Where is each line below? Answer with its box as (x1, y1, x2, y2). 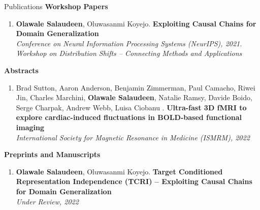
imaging (16, 122, 45, 132)
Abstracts (4, 65, 39, 75)
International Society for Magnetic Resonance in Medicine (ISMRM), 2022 (16, 132, 250, 142)
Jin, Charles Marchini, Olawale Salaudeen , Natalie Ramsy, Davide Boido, (16, 92, 252, 103)
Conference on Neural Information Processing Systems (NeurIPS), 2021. (16, 38, 242, 48)
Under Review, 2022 (16, 196, 79, 206)
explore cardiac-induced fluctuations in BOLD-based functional (16, 112, 242, 123)
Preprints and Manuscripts (4, 149, 101, 160)
